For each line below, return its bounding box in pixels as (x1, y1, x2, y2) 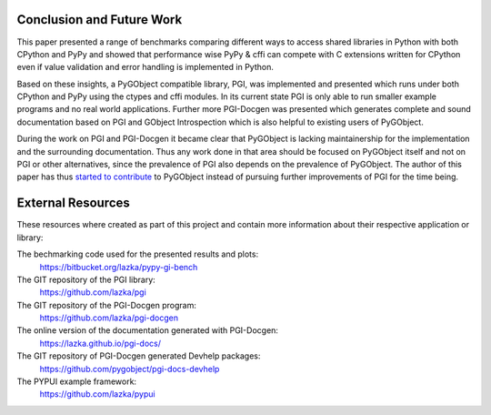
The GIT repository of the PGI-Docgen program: (16, 299, 197, 310)
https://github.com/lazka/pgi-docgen (39, 312, 179, 323)
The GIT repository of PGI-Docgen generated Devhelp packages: (16, 350, 261, 361)
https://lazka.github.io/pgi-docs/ (39, 338, 162, 349)
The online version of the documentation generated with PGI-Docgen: (16, 325, 279, 336)
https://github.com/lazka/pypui (39, 389, 155, 400)
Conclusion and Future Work (16, 12, 183, 27)
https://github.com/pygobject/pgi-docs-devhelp (39, 363, 220, 374)
